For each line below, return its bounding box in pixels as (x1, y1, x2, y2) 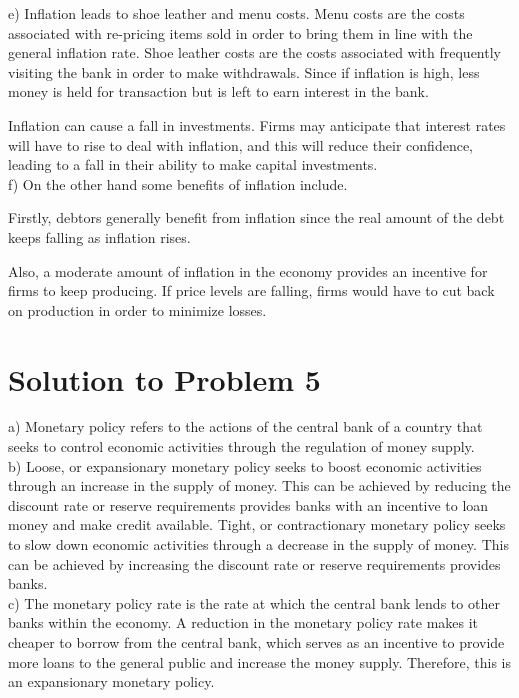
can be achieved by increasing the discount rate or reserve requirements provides (8, 553, 501, 574)
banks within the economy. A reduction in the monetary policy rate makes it (8, 612, 479, 633)
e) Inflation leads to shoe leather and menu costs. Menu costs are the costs (8, 3, 465, 23)
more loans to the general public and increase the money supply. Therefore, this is (8, 651, 512, 672)
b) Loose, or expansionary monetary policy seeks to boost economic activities (8, 455, 482, 476)
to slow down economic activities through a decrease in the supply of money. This (8, 534, 509, 554)
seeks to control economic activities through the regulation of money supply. (8, 436, 475, 457)
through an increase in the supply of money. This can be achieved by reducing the (8, 475, 511, 496)
